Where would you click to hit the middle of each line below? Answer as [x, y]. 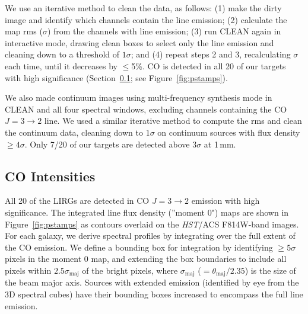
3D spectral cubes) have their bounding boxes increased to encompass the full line [154, 294]
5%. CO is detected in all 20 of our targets [209, 65]
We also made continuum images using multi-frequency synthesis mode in [139, 97]
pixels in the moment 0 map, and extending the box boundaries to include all [146, 259]
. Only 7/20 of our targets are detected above [107, 144]
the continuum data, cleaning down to [74, 132]
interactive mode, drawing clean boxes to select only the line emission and [139, 42]
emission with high [226, 201]
